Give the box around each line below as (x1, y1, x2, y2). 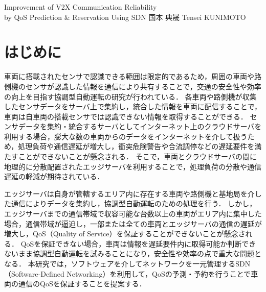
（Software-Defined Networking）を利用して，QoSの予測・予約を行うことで (4, 268, 251, 279)
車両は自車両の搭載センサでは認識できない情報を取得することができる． (4, 111, 248, 121)
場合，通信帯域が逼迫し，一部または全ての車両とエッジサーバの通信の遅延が (4, 218, 262, 229)
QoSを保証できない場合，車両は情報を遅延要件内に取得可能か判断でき (20, 238, 256, 249)
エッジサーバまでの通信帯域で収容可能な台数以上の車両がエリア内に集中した (4, 208, 262, 219)
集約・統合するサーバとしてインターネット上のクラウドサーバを (47, 121, 262, 132)
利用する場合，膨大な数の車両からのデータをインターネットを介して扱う (4, 131, 248, 141)
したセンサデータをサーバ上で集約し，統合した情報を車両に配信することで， (4, 101, 261, 112)
